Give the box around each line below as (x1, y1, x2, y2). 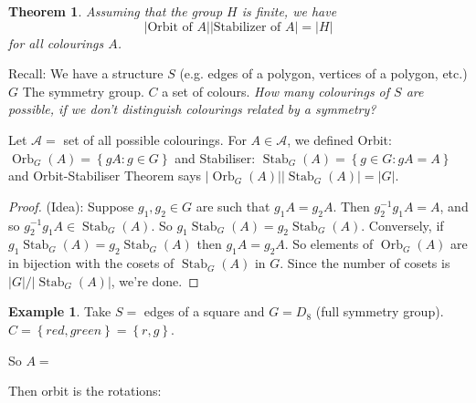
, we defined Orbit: (287, 129, 392, 149)
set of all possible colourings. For (63, 129, 247, 149)
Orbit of (147, 20, 193, 34)
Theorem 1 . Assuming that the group (8, 2, 223, 20)
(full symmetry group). (315, 302, 444, 321)
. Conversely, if (361, 215, 444, 234)
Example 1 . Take (8, 302, 111, 321)
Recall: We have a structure (8, 64, 164, 83)
